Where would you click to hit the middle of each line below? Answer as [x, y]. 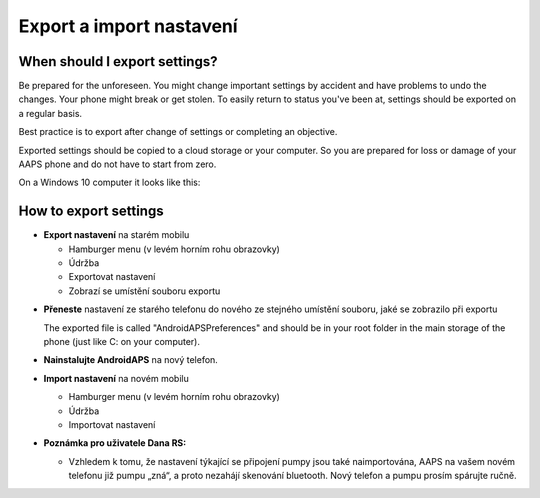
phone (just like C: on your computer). [121, 342]
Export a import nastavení [128, 26]
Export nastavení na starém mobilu [116, 235]
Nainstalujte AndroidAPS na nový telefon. [131, 360]
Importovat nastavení [112, 424]
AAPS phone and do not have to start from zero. [117, 164]
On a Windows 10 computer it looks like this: [109, 182]
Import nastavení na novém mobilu [116, 378]
